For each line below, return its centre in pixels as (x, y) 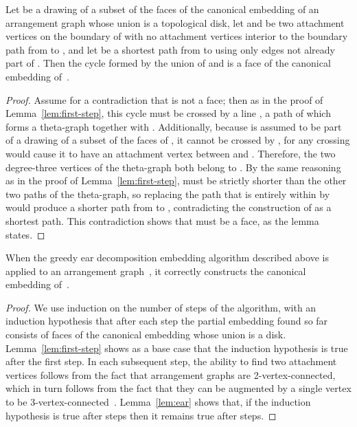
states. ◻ (25, 234)
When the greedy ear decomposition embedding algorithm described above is (167, 258)
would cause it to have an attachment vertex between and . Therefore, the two (171, 153)
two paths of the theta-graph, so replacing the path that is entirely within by (168, 194)
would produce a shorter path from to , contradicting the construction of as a (169, 207)
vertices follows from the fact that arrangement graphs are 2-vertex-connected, (171, 374)
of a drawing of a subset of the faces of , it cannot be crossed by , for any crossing (178, 140)
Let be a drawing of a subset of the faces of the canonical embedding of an (162, 9)
